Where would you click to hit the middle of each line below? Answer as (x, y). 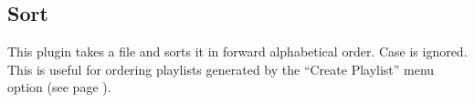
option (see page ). (59, 87)
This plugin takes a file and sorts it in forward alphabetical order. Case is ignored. (237, 51)
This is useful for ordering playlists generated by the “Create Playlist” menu (221, 69)
